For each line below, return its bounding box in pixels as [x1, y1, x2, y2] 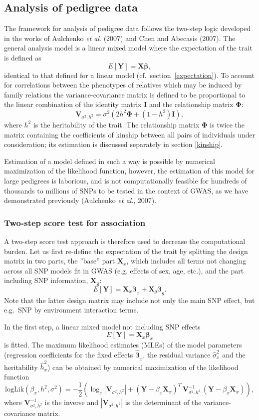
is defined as [4, 52, 41, 62]
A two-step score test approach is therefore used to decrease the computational [4, 235, 246, 246]
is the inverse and [44, 397, 98, 407]
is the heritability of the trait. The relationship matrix [33, 119, 200, 129]
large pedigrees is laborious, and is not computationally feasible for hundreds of [4, 175, 247, 185]
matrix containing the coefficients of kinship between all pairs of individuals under [4, 129, 256, 139]
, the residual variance [143, 349, 211, 359]
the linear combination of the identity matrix [4, 99, 142, 109]
